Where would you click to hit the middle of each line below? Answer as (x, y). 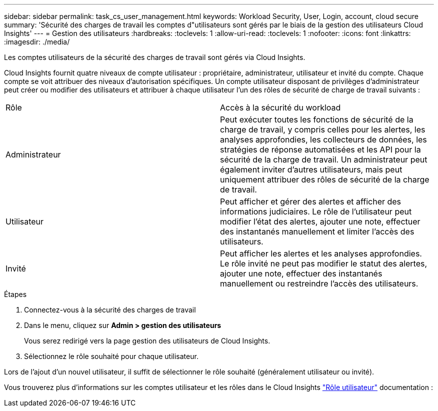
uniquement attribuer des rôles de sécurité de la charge (325, 179)
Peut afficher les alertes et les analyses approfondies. (321, 253)
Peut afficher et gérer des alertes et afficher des (311, 201)
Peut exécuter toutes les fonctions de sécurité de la (317, 119)
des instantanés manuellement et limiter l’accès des (317, 231)
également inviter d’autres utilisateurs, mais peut (311, 169)
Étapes (15, 294)
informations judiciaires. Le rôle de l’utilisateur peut (316, 211)
